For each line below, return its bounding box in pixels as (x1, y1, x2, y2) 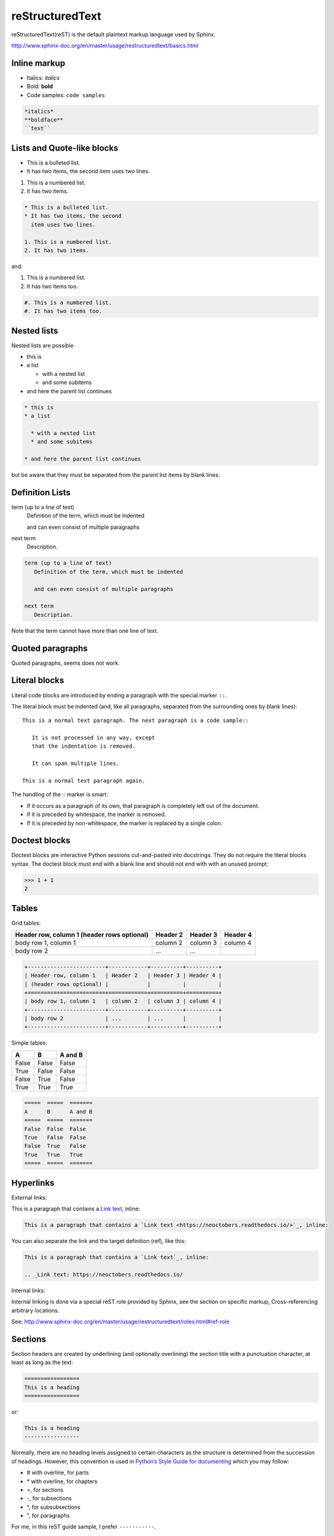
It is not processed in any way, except (31, 734, 155, 742)
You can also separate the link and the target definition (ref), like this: (11, 1237, 187, 1245)
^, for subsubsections (26, 1503, 81, 1511)
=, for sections (26, 1486, 64, 1493)
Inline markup (11, 58, 66, 68)
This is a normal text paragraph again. (22, 777, 146, 785)
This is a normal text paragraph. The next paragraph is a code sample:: (22, 717, 249, 724)
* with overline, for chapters (26, 1478, 98, 1485)
